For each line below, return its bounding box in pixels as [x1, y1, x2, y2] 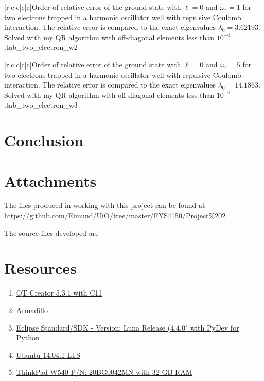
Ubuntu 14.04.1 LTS [16, 349, 81, 360]
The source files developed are [4, 227, 99, 238]
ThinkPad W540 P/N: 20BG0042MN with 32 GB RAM [16, 367, 192, 377]
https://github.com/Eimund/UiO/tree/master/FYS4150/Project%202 [4, 210, 226, 221]
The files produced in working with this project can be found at [4, 200, 205, 211]
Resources [4, 257, 77, 279]
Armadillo [16, 304, 48, 315]
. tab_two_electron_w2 [4, 42, 78, 53]
